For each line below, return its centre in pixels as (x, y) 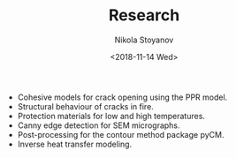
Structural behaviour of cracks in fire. (86, 106)
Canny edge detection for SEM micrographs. (99, 125)
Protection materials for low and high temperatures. (111, 116)
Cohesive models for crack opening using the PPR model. (122, 97)
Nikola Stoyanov (144, 40)
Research (144, 15)
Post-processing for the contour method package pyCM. (121, 134)
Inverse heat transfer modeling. (75, 144)
